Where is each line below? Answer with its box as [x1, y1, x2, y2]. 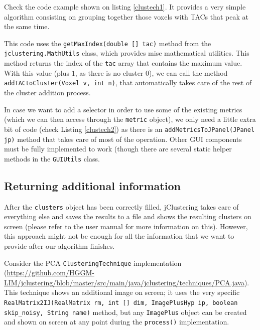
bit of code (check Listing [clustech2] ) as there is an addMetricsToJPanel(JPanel [4, 123, 255, 134]
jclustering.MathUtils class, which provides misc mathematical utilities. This [4, 48, 249, 58]
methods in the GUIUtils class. [4, 153, 100, 163]
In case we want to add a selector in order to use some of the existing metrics [4, 104, 242, 114]
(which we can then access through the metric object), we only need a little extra [4, 114, 256, 124]
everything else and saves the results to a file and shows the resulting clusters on [4, 211, 251, 222]
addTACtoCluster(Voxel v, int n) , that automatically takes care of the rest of [4, 77, 252, 88]
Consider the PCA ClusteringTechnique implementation [4, 257, 182, 268]
